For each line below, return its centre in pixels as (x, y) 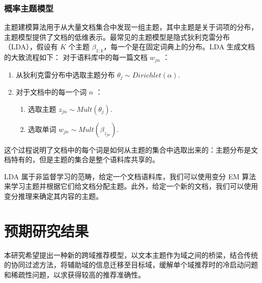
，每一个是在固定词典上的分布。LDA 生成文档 (179, 47)
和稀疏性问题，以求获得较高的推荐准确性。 (75, 274)
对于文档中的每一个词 (51, 92)
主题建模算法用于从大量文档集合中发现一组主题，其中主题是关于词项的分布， (131, 27)
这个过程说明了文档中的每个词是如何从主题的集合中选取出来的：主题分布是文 (131, 149)
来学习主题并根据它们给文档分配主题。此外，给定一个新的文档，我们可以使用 (131, 186)
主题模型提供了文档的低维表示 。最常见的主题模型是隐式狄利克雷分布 (117, 37)
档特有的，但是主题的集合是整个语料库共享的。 (82, 159)
